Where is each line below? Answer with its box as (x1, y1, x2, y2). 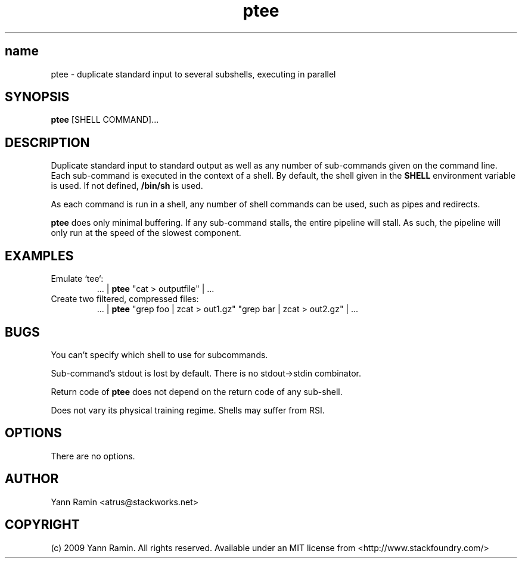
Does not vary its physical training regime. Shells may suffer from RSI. (51, 405, 325, 415)
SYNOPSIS (5, 89, 70, 105)
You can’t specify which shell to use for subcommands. (51, 349, 268, 360)
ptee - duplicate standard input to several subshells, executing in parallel (51, 69, 336, 79)
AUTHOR (5, 471, 59, 487)
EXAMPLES (5, 248, 74, 263)
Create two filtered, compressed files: (51, 294, 199, 304)
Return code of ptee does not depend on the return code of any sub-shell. (51, 386, 343, 397)
